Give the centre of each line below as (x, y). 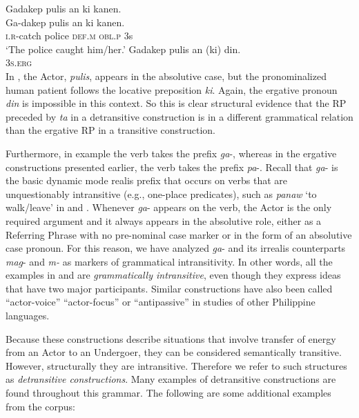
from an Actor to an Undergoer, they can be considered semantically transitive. (174, 352)
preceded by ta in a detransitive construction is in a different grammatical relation (179, 116)
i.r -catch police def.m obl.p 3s (69, 36)
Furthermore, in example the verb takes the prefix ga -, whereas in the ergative (171, 153)
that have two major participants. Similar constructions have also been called (169, 288)
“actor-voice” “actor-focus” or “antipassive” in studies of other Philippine (161, 302)
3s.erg (19, 62)
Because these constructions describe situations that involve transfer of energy (171, 338)
